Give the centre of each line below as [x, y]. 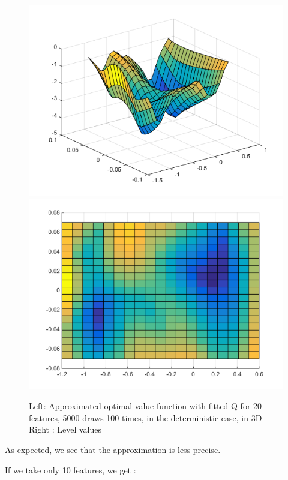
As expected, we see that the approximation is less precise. [113, 449]
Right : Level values [65, 429]
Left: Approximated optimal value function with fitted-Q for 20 [145, 406]
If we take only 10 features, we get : [70, 469]
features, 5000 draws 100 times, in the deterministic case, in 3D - [148, 417]
